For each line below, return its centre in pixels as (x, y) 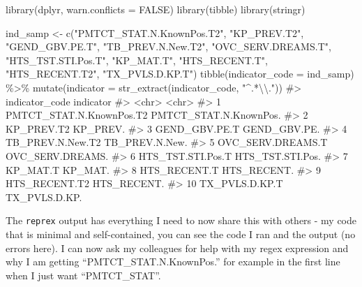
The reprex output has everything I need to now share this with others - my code (181, 220)
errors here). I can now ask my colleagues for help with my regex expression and (177, 248)
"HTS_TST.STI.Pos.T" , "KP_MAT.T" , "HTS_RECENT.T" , (137, 60)
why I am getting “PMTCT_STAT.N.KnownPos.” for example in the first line (173, 262)
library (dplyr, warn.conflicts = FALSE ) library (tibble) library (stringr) (156, 9)
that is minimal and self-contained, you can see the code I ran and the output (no (181, 234)
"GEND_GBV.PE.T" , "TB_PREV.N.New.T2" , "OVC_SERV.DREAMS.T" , (168, 46)
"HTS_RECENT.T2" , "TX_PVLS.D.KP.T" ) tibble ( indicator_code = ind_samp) (180, 74)
